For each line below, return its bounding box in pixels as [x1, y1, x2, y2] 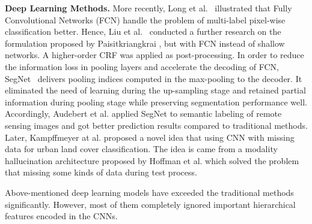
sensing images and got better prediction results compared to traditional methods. [5, 119, 308, 131]
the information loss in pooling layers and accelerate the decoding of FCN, [5, 60, 279, 72]
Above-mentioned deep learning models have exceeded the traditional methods [5, 186, 294, 198]
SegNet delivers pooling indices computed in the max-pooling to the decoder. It [5, 72, 302, 84]
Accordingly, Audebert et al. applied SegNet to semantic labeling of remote [5, 107, 282, 120]
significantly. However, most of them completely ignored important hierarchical [5, 198, 296, 210]
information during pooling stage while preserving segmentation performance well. [5, 95, 307, 108]
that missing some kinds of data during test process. [5, 166, 197, 178]
